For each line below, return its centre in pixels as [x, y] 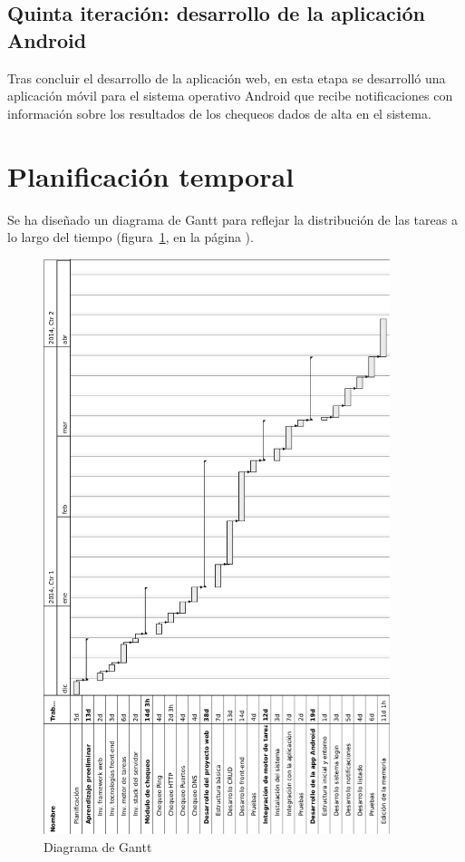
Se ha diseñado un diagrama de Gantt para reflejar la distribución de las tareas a [232, 219]
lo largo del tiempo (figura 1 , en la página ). [131, 237]
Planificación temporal [151, 175]
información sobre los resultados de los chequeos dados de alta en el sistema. [219, 113]
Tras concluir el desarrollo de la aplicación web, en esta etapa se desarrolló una [227, 77]
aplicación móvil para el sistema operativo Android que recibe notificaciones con [230, 96]
